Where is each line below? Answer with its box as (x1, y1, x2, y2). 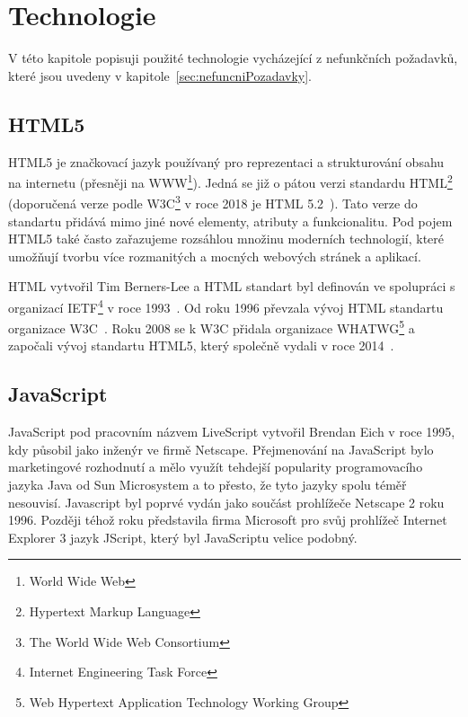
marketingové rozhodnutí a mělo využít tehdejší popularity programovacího (8, 457, 423, 476)
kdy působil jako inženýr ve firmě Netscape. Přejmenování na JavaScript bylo (8, 439, 434, 458)
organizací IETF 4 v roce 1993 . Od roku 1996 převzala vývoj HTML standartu (8, 295, 444, 316)
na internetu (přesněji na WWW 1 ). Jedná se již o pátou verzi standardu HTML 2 (8, 171, 453, 191)
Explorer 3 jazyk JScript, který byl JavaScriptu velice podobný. (8, 527, 358, 546)
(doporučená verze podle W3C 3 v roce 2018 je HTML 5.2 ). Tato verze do (8, 191, 418, 213)
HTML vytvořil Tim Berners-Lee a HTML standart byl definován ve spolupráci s (8, 277, 455, 296)
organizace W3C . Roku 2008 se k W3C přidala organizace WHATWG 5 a (8, 316, 415, 337)
